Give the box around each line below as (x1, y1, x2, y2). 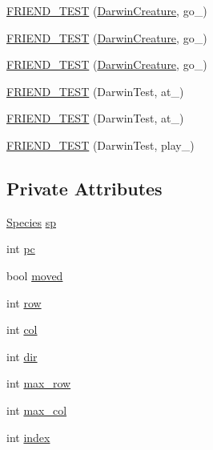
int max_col (6, 401, 67, 418)
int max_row (6, 375, 71, 392)
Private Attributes (6, 175, 163, 200)
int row (6, 294, 42, 311)
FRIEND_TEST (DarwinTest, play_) (6, 136, 195, 153)
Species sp (6, 213, 57, 230)
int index (6, 428, 50, 445)
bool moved (6, 267, 63, 283)
